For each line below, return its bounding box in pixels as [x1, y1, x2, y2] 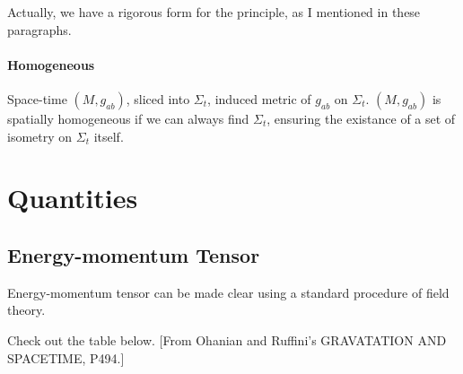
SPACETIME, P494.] [7, 348, 125, 367]
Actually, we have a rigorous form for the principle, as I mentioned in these [7, 3, 421, 21]
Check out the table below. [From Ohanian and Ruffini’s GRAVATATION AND [7, 330, 447, 349]
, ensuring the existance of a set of [266, 109, 456, 127]
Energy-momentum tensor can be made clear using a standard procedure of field [7, 283, 450, 301]
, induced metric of [207, 89, 311, 108]
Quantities [7, 179, 138, 216]
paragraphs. [7, 20, 72, 39]
